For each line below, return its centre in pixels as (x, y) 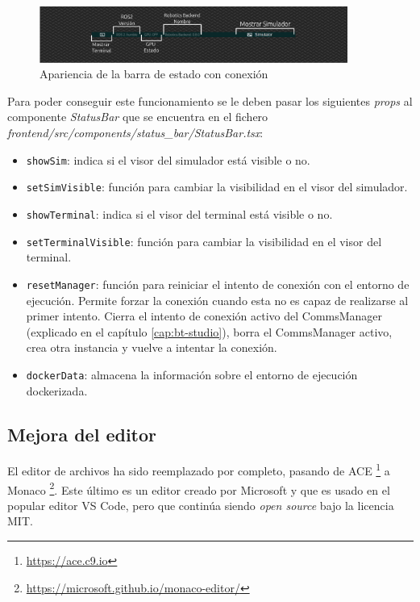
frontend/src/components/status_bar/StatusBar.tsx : (135, 133)
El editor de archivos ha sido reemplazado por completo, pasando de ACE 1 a (199, 469)
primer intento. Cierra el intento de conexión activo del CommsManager (204, 316)
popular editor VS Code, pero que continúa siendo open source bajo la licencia (201, 505)
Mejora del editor (82, 434)
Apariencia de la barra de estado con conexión (154, 74)
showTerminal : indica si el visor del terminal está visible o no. (179, 213)
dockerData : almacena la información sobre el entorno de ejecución (192, 374)
